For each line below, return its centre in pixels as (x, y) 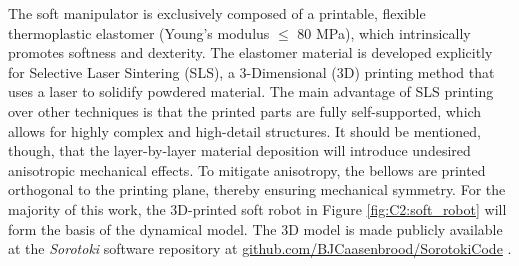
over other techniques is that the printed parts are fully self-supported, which (245, 110)
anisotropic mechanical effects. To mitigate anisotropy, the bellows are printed (247, 169)
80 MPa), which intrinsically (384, 32)
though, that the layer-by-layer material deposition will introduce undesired (239, 150)
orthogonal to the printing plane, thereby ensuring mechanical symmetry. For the (257, 189)
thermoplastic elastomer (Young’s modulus (139, 32)
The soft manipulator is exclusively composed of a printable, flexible (217, 13)
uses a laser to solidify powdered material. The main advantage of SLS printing (251, 91)
